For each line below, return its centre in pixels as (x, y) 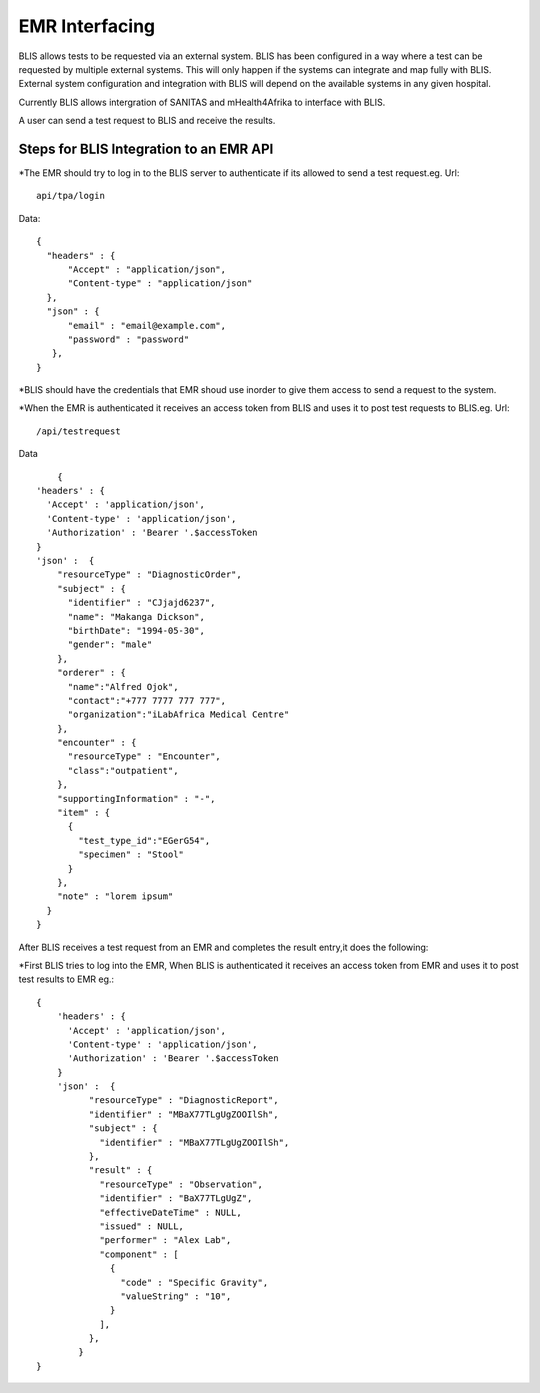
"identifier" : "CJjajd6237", (141, 603)
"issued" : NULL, (142, 1226)
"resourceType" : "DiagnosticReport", (183, 1100)
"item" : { (83, 813)
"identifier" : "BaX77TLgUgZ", (176, 1198)
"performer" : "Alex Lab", (165, 1240)
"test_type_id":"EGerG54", (144, 840)
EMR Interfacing (87, 26)
